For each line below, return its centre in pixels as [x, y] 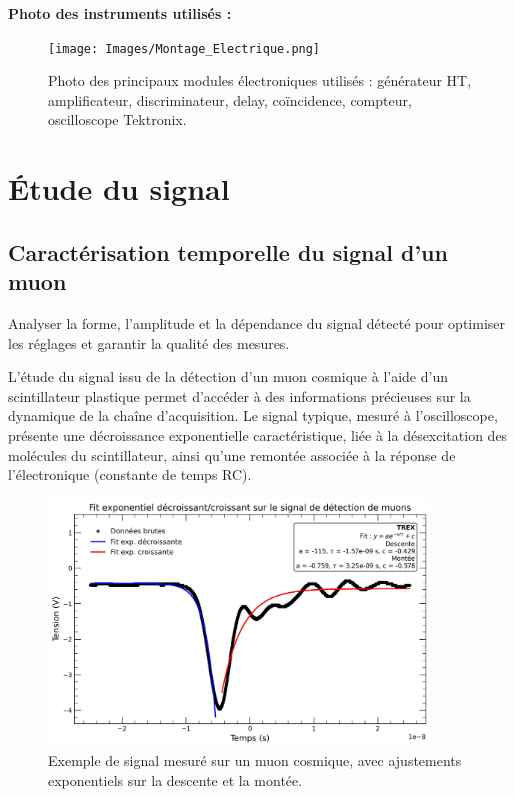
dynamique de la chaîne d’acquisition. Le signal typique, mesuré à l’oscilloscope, [253, 415]
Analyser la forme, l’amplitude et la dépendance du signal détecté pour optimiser [257, 323]
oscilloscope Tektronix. [117, 119]
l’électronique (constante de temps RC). [130, 474]
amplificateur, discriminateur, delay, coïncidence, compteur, [230, 99]
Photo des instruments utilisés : [120, 13]
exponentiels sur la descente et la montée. [175, 779]
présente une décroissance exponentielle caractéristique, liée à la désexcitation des [258, 434]
